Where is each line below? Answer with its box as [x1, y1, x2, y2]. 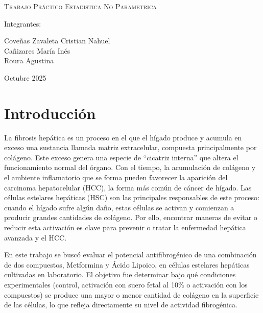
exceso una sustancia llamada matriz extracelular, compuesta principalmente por [4, 142, 257, 153]
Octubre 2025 [4, 72, 46, 83]
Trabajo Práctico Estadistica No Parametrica [4, 1, 157, 11]
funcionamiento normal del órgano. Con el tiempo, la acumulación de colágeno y [4, 162, 256, 173]
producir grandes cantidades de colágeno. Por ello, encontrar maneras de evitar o [4, 212, 257, 223]
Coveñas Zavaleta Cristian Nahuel [4, 35, 110, 46]
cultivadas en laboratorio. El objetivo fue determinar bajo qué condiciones [4, 269, 236, 280]
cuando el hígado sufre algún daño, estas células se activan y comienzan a [4, 202, 234, 212]
